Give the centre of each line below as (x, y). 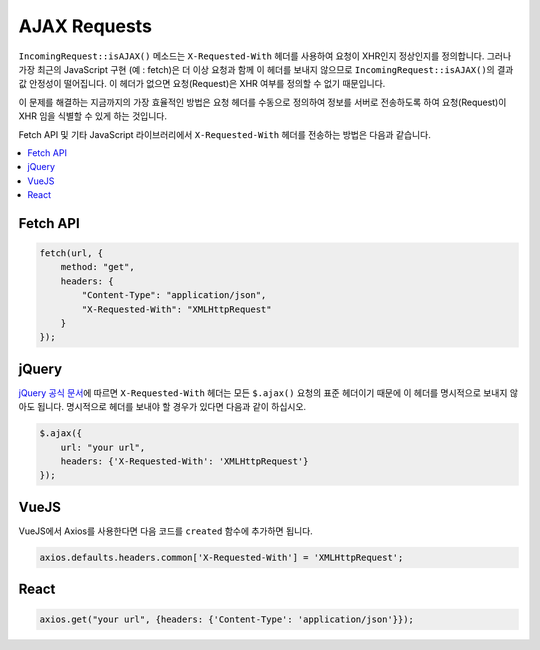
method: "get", (97, 267)
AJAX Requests (85, 26)
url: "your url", (103, 447)
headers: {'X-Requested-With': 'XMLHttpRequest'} (184, 461)
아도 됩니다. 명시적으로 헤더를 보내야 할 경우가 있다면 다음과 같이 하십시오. (162, 407)
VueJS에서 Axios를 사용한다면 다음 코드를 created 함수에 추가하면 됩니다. (166, 531)
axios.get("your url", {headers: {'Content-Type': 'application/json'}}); (227, 619)
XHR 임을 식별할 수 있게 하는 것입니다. (92, 116)
